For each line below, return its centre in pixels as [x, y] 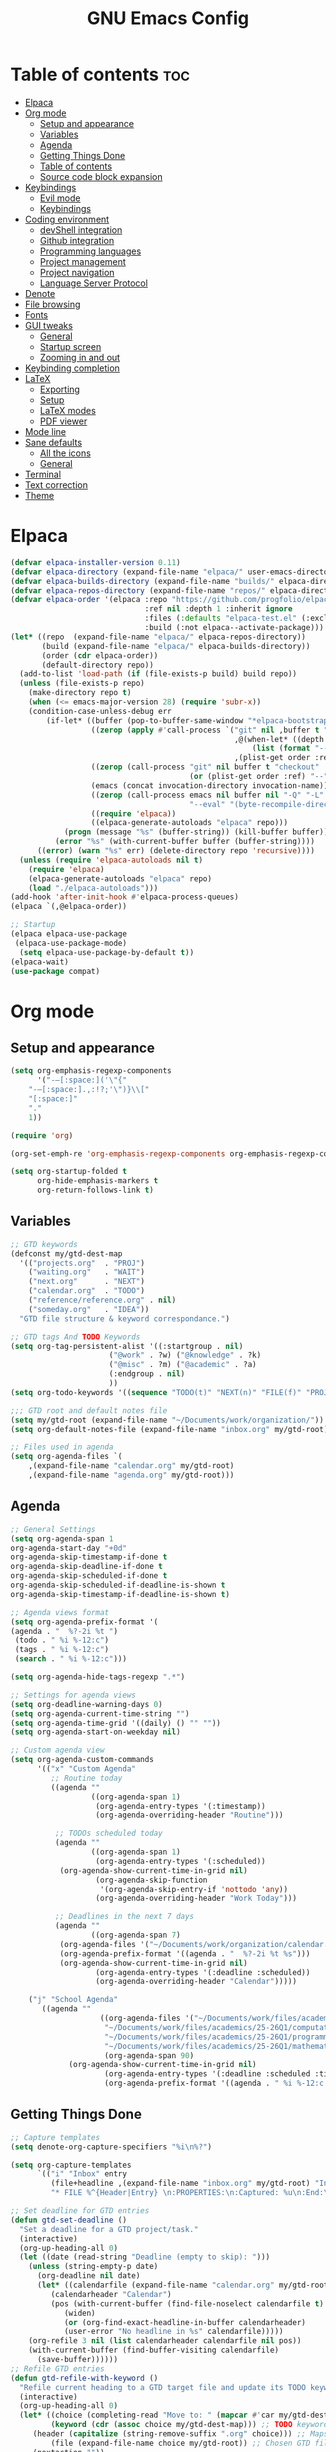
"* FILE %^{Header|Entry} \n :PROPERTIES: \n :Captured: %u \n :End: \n [191, 2193]
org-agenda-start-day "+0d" [69, 1548]
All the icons [65, 453]
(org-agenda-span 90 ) [149, 2055]
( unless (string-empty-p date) [93, 2267]
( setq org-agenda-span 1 [62, 1538]
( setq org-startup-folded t [69, 1172]
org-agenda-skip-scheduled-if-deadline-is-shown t [118, 1585]
